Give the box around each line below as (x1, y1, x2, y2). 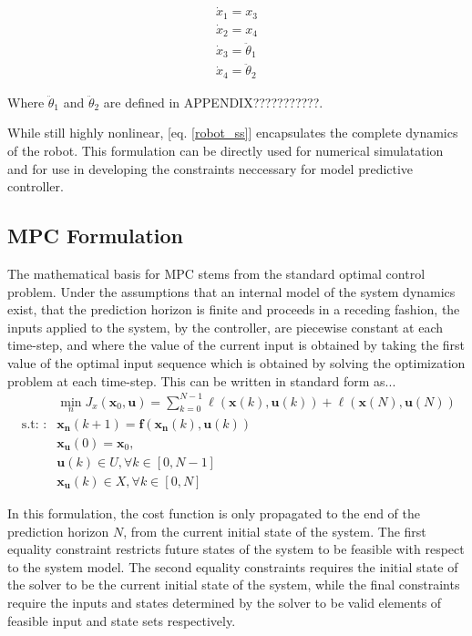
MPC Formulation (7, 221, 184, 250)
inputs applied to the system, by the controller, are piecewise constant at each (7, 317, 444, 336)
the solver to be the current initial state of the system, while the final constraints (7, 575, 460, 594)
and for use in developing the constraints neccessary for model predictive (7, 159, 414, 178)
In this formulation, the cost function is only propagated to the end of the (7, 504, 421, 523)
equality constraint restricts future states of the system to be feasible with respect (7, 539, 465, 559)
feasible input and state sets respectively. (7, 610, 236, 630)
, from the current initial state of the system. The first (123, 521, 426, 540)
